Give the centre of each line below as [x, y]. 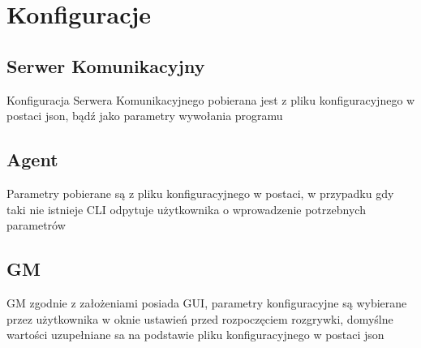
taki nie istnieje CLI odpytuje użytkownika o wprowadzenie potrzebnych [186, 209]
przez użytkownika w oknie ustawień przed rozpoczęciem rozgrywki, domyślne [200, 318]
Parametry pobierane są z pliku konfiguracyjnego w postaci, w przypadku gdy [200, 193]
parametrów [36, 225]
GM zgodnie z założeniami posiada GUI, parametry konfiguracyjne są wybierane [207, 302]
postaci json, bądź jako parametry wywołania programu [145, 116]
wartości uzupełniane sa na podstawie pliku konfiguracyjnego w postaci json [195, 335]
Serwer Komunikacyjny [106, 65]
